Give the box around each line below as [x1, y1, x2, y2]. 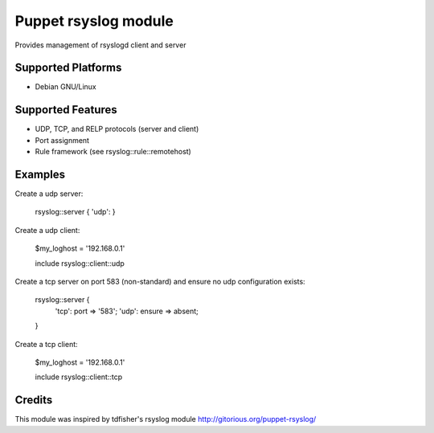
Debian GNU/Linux [35, 82, 96, 92]
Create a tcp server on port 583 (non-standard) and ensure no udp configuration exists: [14, 277, 305, 286]
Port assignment [35, 135, 90, 145]
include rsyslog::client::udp [35, 258, 125, 268]
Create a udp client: [14, 225, 80, 235]
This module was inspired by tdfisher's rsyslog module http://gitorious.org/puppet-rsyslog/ [14, 415, 317, 424]
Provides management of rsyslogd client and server [14, 40, 186, 50]
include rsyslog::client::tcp [35, 372, 123, 382]
